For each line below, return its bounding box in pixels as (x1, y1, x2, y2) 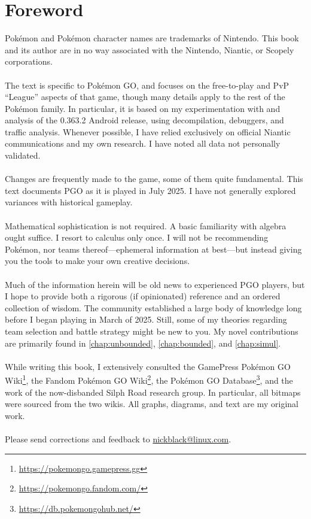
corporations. (5, 55, 53, 68)
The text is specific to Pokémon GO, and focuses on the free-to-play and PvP (5, 78, 289, 91)
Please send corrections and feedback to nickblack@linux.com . (5, 432, 231, 445)
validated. (5, 149, 41, 162)
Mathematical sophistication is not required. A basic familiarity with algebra (5, 219, 286, 232)
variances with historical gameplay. (5, 196, 133, 208)
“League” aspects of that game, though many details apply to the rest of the (5, 90, 285, 103)
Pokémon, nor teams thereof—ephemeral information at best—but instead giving (5, 242, 302, 255)
